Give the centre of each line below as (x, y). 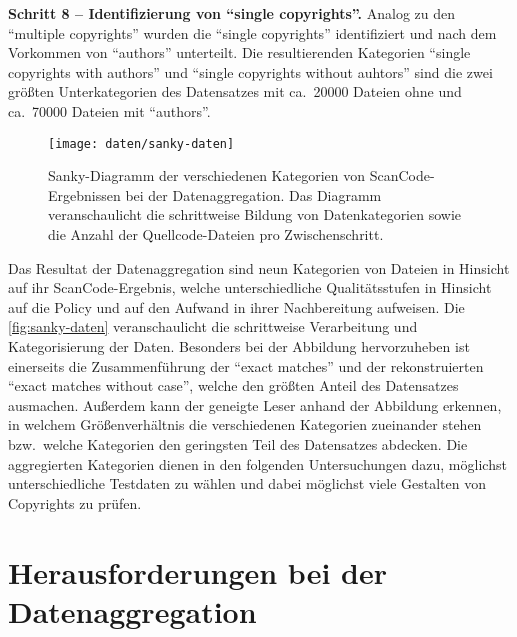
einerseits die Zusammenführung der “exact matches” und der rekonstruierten (246, 365)
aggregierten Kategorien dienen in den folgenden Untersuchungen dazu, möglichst (257, 463)
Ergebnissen (84, 194)
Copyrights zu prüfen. (75, 502)
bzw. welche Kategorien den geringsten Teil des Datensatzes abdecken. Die (238, 443)
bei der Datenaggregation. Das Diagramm (253, 194)
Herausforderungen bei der (197, 571)
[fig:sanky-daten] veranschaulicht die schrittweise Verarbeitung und (213, 326)
